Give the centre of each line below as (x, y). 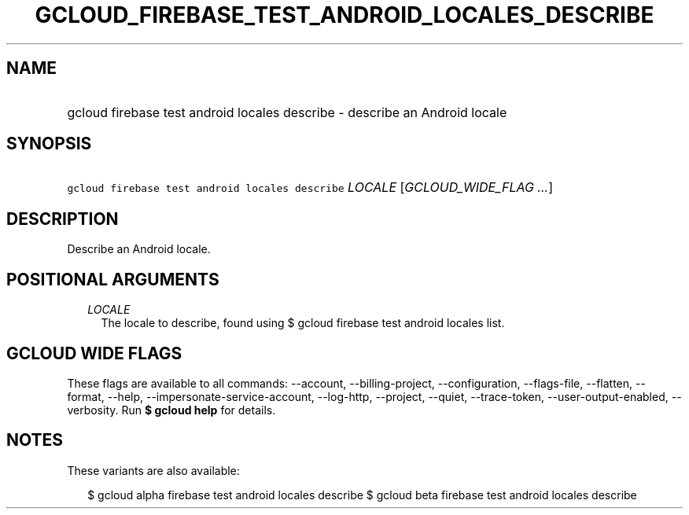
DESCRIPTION (63, 219)
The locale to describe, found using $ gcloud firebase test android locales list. (303, 323)
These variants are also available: (153, 470)
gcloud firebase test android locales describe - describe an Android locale (287, 112)
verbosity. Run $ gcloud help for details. (171, 410)
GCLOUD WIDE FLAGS (94, 353)
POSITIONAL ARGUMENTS (113, 279)
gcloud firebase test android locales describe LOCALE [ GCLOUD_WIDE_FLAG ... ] (310, 188)
